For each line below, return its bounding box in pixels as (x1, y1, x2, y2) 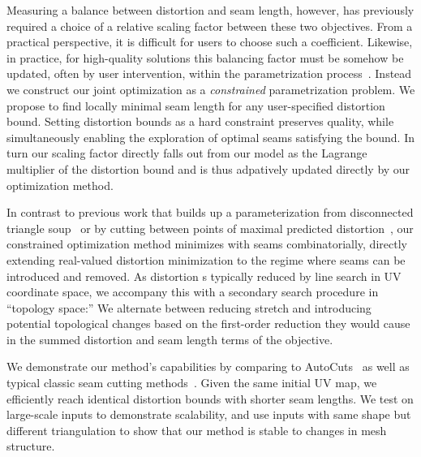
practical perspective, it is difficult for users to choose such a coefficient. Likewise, (6, 33, 413, 50)
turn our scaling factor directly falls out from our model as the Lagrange (6, 144, 367, 162)
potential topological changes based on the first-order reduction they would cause (6, 315, 410, 332)
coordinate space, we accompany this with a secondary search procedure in (6, 283, 379, 300)
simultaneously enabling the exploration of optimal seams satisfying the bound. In (6, 128, 415, 145)
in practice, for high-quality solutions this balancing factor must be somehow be (6, 49, 404, 66)
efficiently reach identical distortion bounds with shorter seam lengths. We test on (6, 390, 414, 407)
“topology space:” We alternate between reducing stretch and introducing (6, 299, 372, 316)
